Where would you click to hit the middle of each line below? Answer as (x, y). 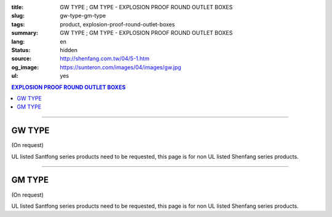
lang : (18, 41)
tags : (18, 24)
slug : (18, 16)
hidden (69, 50)
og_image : (25, 67)
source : (22, 59)
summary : (25, 33)
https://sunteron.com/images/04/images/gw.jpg (121, 67)
